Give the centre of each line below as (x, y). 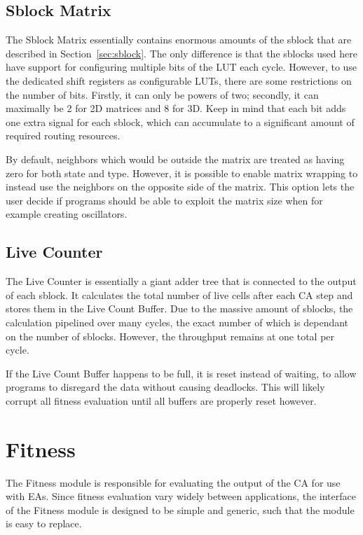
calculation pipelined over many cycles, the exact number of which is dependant (177, 322)
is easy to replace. (44, 523)
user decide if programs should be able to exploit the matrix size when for (164, 200)
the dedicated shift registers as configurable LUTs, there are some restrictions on (179, 80)
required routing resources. (63, 136)
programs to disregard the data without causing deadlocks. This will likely (165, 387)
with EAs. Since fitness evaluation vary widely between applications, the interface (181, 496)
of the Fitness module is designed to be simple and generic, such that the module (180, 509)
